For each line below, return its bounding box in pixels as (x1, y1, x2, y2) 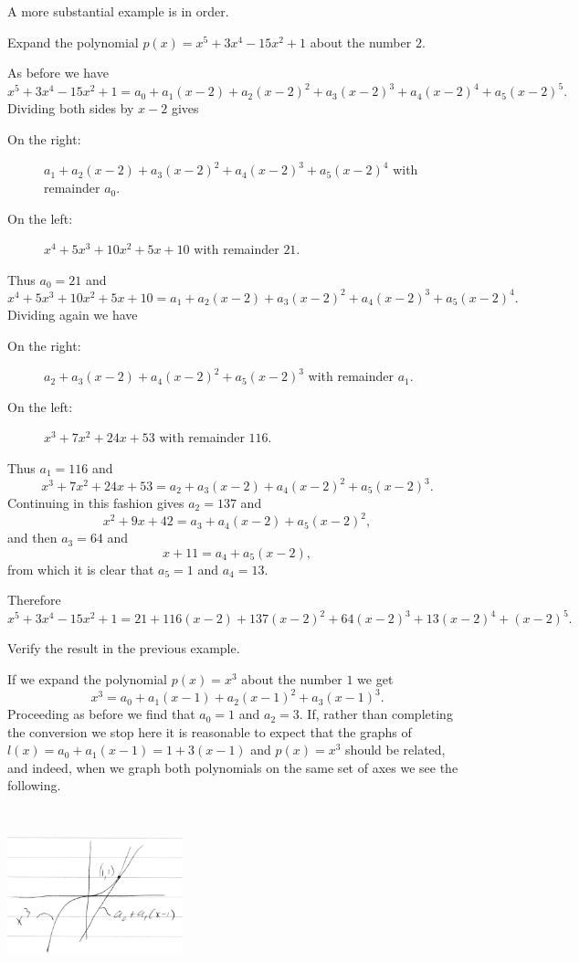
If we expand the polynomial (7, 669, 168, 688)
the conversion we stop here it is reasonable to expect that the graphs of (7, 722, 412, 741)
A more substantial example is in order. (7, 2, 229, 20)
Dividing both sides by (7, 99, 134, 118)
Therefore (7, 590, 61, 609)
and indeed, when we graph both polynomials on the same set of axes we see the (7, 757, 458, 777)
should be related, (345, 740, 446, 759)
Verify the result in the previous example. (7, 639, 240, 658)
